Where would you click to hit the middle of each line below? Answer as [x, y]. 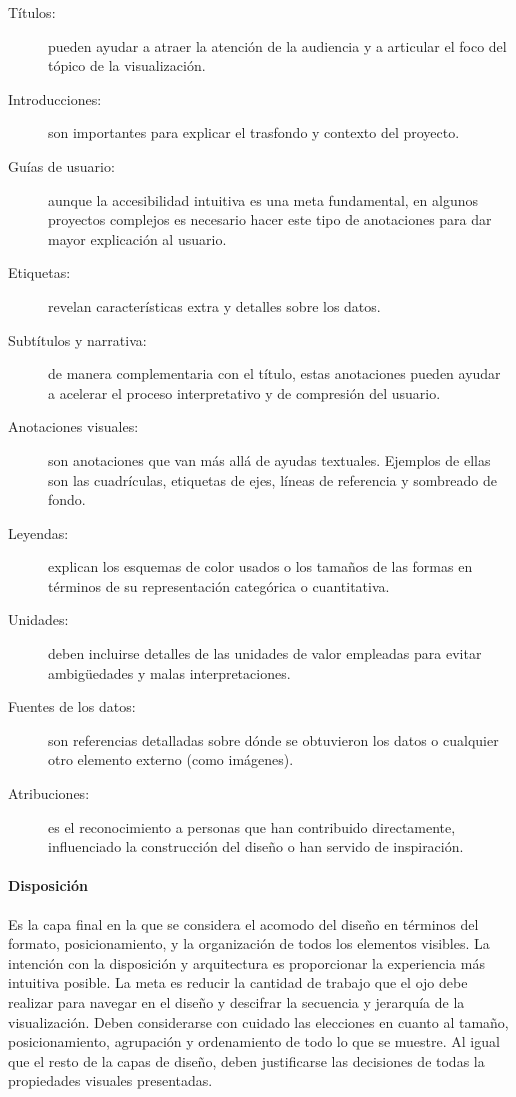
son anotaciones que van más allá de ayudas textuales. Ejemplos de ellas [269, 459]
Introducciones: [55, 98]
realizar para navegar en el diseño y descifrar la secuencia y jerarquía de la [236, 1001]
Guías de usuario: [61, 165]
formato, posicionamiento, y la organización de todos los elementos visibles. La [249, 943]
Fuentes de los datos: [72, 706]
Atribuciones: [49, 793]
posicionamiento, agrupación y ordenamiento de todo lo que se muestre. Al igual [254, 1041]
